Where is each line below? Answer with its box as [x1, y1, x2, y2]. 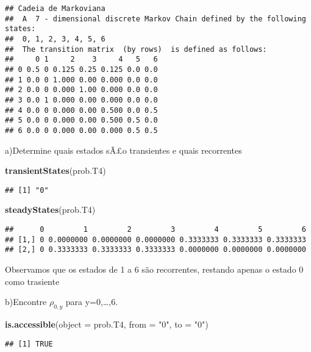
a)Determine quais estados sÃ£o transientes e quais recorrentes [5, 143, 242, 156]
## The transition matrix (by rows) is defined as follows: [5, 45, 267, 54]
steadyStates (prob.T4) [5, 203, 96, 216]
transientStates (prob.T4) [5, 164, 106, 177]
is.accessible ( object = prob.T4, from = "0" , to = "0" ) [5, 317, 209, 330]
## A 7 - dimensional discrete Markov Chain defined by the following [5, 14, 306, 23]
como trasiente [5, 275, 60, 287]
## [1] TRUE [5, 339, 53, 348]
